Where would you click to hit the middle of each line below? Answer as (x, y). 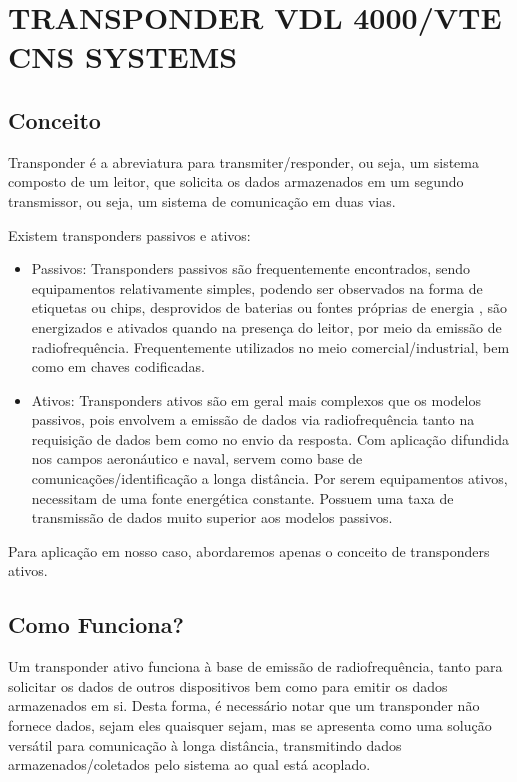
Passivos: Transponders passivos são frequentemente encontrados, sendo (251, 268)
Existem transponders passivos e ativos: (129, 234)
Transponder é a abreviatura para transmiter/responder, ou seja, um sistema (244, 161)
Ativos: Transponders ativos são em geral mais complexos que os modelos (256, 399)
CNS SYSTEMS (123, 56)
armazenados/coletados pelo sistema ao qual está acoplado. (189, 764)
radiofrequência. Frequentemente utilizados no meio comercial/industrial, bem (270, 346)
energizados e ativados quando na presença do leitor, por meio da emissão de (266, 326)
